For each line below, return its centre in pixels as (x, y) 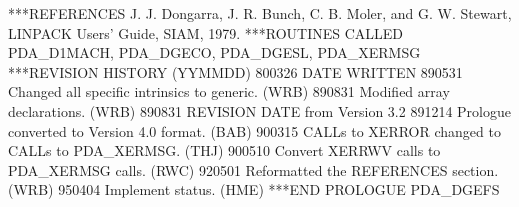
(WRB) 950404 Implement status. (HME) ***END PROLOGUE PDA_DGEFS (254, 189)
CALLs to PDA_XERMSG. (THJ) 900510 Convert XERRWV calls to (224, 150)
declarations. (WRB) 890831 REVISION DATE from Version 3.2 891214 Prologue (259, 110)
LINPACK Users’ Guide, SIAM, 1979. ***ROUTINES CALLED (206, 32)
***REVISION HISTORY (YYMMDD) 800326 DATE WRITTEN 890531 (235, 71)
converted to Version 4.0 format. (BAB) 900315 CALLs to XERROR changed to (254, 130)
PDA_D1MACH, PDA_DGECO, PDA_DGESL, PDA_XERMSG (214, 52)
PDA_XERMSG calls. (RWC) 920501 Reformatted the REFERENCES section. (253, 169)
